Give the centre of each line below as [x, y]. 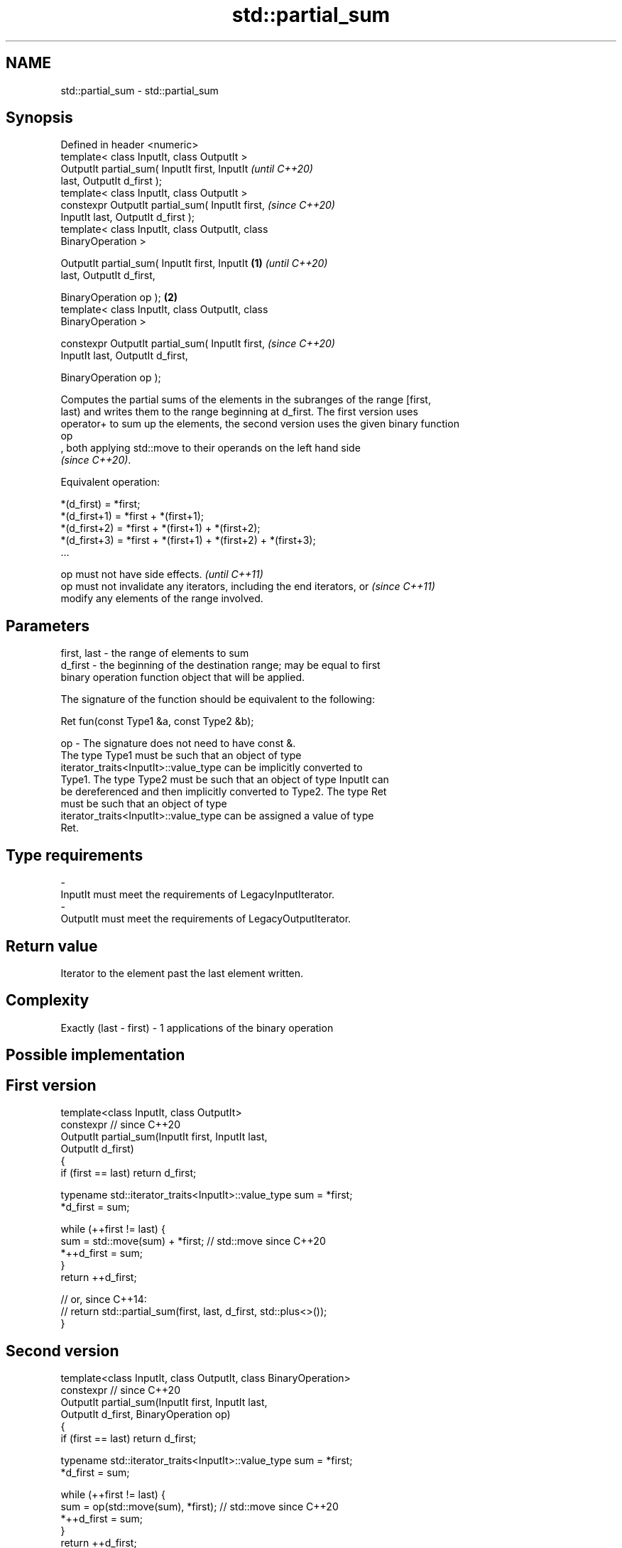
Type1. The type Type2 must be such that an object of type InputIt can [225, 780]
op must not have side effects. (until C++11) [162, 574]
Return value [52, 946]
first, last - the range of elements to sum [155, 653]
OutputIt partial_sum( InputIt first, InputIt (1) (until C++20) [194, 263]
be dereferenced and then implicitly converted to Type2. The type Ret [224, 792]
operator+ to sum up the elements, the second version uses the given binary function [260, 424]
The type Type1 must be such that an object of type [181, 756]
